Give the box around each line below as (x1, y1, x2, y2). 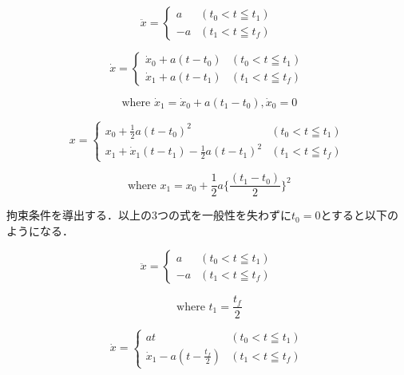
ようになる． (6, 222, 73, 239)
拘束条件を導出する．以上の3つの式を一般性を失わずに (6, 207, 291, 223)
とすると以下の (320, 207, 398, 223)
